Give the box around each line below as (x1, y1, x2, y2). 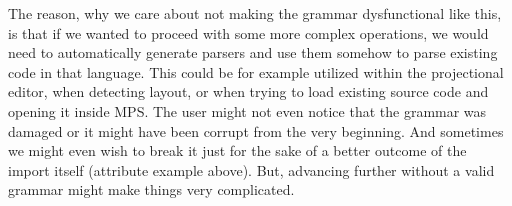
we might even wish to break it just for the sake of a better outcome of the (8, 140, 467, 161)
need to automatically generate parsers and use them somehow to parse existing (8, 42, 498, 63)
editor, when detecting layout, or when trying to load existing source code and (8, 81, 489, 102)
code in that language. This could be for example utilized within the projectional (8, 61, 504, 82)
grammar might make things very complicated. (8, 179, 295, 200)
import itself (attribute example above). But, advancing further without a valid (8, 159, 495, 180)
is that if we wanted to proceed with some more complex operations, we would (8, 22, 489, 43)
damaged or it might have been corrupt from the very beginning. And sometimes (8, 120, 504, 141)
